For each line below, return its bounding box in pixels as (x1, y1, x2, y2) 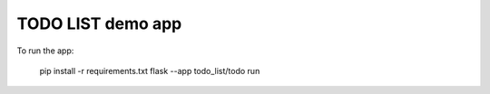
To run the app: (16, 45, 74, 56)
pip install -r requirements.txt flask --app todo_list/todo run (39, 65, 260, 76)
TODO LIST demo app (16, 14, 182, 33)
